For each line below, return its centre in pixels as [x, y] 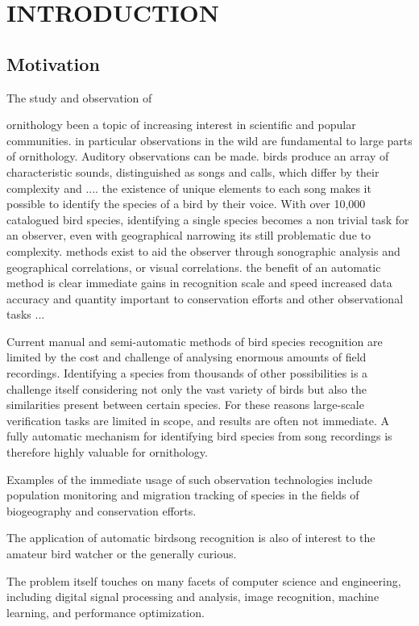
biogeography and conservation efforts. [102, 510]
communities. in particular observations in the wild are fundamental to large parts [209, 140]
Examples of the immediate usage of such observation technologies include [190, 479]
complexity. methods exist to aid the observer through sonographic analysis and [203, 250]
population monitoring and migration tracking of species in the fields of [183, 495]
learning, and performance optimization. [106, 612]
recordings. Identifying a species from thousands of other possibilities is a [187, 373]
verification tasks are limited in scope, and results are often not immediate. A [198, 420]
